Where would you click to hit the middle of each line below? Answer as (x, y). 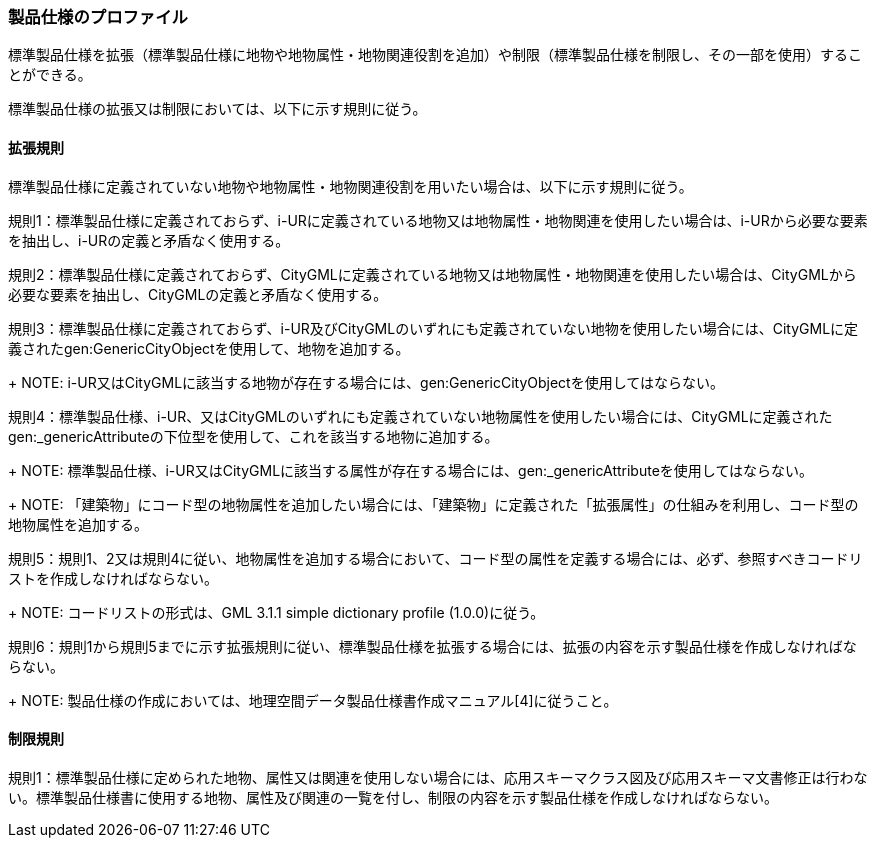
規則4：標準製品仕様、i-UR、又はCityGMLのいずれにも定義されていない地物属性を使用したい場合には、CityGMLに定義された (420, 416)
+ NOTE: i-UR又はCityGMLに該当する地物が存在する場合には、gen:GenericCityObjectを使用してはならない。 (366, 382)
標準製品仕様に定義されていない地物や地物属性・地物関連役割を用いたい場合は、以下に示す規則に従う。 (350, 186)
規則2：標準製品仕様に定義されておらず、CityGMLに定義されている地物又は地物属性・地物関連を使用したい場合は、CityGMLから (432, 274)
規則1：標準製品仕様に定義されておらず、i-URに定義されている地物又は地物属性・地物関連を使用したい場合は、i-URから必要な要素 (438, 220)
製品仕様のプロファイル (98, 17)
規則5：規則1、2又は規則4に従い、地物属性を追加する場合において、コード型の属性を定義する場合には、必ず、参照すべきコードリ (435, 558)
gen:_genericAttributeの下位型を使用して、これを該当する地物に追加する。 (253, 436)
